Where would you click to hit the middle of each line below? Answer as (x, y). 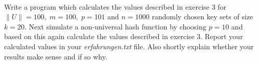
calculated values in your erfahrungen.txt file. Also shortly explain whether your (129, 46)
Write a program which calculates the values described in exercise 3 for (115, 6)
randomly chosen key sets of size (203, 17)
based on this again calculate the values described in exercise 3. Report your (124, 36)
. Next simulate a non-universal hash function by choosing (115, 26)
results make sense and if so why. (56, 56)
